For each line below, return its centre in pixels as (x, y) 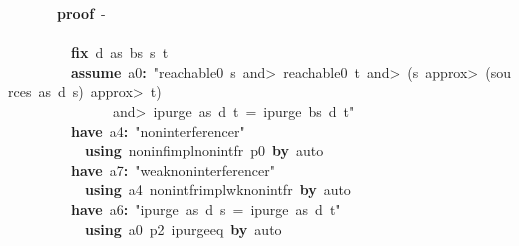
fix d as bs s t (120, 52)
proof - (81, 13)
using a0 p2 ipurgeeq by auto (183, 228)
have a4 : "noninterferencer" (158, 130)
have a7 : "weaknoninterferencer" (173, 169)
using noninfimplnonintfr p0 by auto (204, 150)
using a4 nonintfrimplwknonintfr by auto (218, 189)
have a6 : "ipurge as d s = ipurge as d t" (206, 208)
